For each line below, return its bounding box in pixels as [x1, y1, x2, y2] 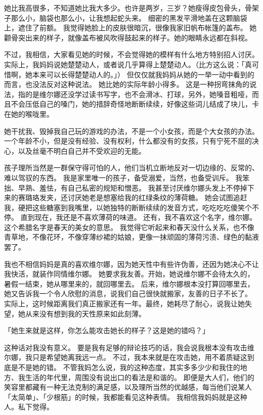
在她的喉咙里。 [4, 108, 54, 119]
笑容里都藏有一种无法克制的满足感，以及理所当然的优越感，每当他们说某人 [4, 382, 252, 392]
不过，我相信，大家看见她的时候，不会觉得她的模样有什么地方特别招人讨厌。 [4, 49, 259, 60]
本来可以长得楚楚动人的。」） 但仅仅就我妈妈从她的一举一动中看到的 [32, 69, 254, 79]
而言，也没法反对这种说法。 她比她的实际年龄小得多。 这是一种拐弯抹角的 [4, 79, 250, 89]
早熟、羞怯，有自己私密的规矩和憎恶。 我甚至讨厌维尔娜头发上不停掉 [18, 182, 247, 193]
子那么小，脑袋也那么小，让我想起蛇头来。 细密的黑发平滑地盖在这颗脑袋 [4, 12, 247, 23]
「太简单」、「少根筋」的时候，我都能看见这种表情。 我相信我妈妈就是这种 [4, 391, 247, 402]
